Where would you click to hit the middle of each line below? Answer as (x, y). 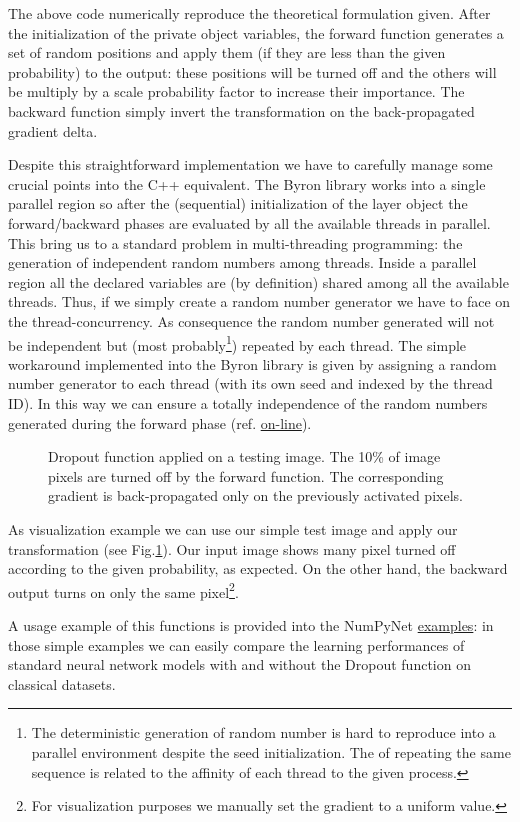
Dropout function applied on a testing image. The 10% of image (244, 456)
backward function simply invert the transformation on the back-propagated (241, 110)
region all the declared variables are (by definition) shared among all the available (258, 281)
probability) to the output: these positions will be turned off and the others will (252, 71)
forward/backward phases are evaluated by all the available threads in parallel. (249, 222)
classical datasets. (62, 683)
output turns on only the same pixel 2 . (123, 590)
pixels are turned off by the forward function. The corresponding (246, 475)
